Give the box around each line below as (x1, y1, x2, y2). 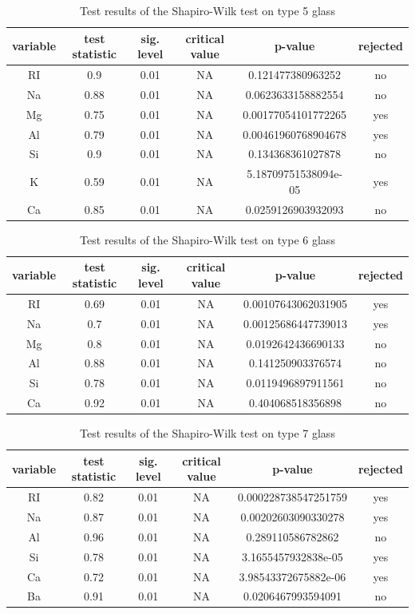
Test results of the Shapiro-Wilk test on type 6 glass (80, 231, 335, 248)
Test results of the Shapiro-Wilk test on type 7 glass (80, 425, 335, 442)
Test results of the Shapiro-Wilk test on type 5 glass (80, 2, 335, 18)
